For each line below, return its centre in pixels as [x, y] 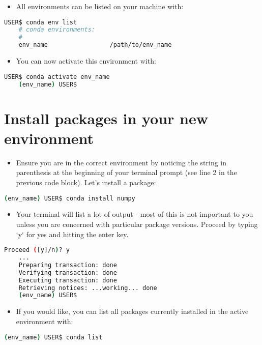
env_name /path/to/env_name [95, 45]
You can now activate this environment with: [86, 61]
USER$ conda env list [41, 22]
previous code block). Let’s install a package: [86, 182]
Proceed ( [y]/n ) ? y [37, 250]
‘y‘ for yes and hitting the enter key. [72, 234]
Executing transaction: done [68, 280]
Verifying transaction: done [68, 272]
